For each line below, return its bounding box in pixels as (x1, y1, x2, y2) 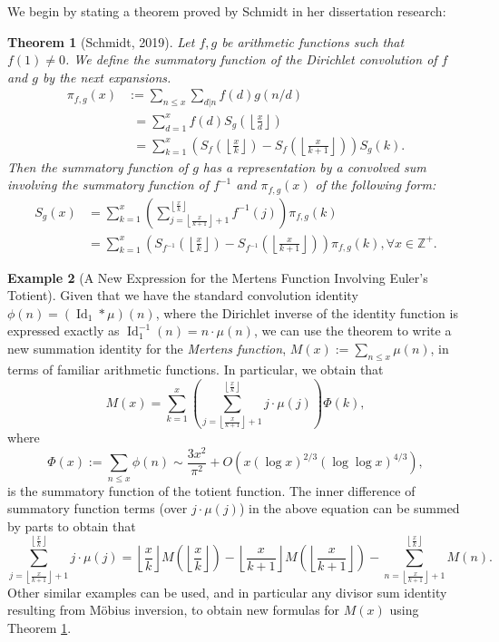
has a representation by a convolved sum (202, 157, 426, 176)
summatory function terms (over (7, 499, 188, 518)
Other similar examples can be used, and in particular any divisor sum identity (7, 582, 447, 601)
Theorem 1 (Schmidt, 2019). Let (7, 32, 195, 51)
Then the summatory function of (7, 157, 189, 176)
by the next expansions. (42, 67, 171, 86)
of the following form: (315, 175, 436, 194)
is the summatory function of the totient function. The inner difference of (7, 481, 416, 500)
